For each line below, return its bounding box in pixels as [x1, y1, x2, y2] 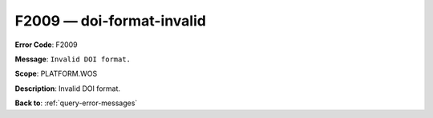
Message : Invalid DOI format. [14, 54, 132, 64]
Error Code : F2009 [14, 40, 78, 49]
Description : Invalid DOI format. [14, 84, 120, 93]
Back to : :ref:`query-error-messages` [14, 98, 138, 108]
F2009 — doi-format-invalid [14, 12, 206, 29]
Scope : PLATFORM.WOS [14, 69, 98, 79]
